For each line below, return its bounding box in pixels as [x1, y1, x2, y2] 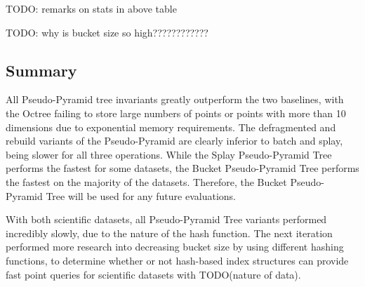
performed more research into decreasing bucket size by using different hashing [6, 239, 344, 254]
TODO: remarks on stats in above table [6, 1, 177, 15]
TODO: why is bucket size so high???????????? [6, 25, 208, 39]
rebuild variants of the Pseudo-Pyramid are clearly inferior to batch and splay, [6, 133, 343, 148]
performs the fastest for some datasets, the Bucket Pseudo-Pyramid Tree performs [6, 161, 359, 175]
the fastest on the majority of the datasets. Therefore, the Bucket [6, 174, 287, 189]
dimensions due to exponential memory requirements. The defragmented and [6, 119, 336, 134]
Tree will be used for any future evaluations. [46, 188, 236, 203]
